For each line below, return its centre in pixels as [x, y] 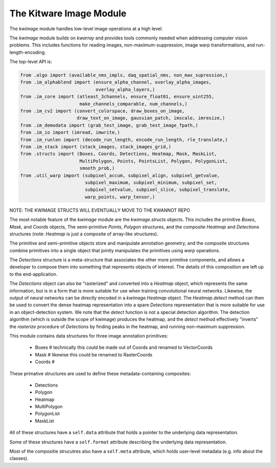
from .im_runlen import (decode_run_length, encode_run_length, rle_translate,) [124, 140]
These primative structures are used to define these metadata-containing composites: [100, 373]
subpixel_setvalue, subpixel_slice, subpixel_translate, [158, 190]
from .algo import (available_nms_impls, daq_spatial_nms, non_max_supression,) [124, 75]
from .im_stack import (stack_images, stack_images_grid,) [96, 147]
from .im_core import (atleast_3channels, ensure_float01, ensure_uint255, [117, 97]
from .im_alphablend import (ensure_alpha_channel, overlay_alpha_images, [116, 82]
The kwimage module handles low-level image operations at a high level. [86, 29]
